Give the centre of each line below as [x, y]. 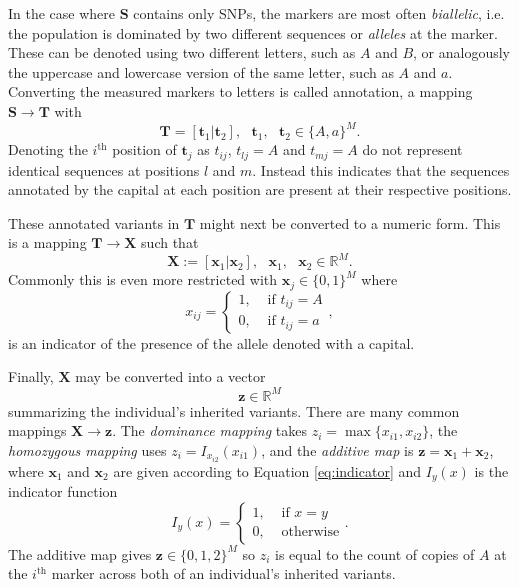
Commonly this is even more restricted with [143, 279]
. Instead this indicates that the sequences [381, 169]
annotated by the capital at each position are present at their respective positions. [260, 189]
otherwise [310, 532]
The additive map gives [80, 553]
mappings [37, 430]
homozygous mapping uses [87, 449]
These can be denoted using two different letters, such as [182, 52]
